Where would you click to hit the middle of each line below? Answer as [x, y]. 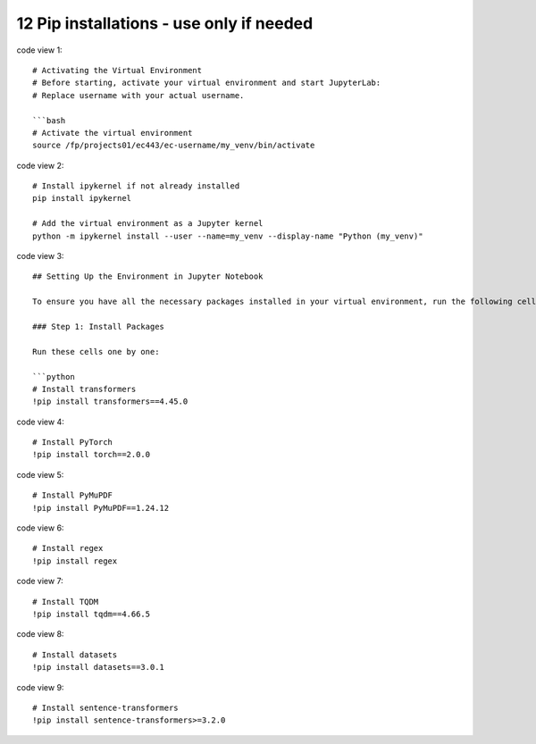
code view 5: [40, 474]
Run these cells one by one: [96, 351]
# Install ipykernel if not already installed [136, 186]
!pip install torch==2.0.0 [92, 455]
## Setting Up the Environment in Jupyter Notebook [148, 276]
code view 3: [40, 256]
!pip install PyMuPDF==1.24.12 [101, 508]
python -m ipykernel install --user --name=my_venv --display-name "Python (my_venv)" [228, 236]
